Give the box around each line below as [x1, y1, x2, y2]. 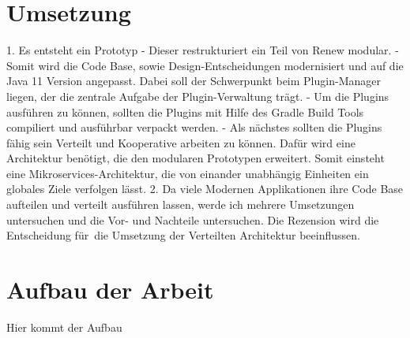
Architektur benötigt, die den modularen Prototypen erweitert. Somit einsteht [6, 150, 385, 166]
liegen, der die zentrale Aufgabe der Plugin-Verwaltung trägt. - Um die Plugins [6, 87, 389, 104]
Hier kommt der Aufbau [6, 318, 122, 335]
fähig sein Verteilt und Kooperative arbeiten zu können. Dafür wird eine [6, 134, 355, 150]
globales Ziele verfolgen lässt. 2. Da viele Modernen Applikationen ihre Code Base [6, 180, 404, 197]
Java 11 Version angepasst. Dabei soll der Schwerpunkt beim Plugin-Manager [6, 72, 381, 89]
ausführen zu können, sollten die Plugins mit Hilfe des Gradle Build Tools [6, 103, 364, 120]
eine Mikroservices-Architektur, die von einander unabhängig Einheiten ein [6, 165, 369, 181]
